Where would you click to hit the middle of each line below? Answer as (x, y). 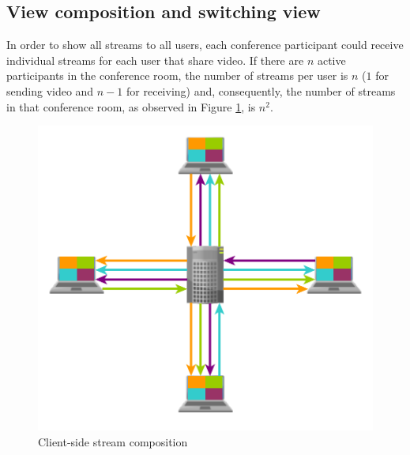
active (331, 60)
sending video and (50, 90)
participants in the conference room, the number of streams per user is (177, 75)
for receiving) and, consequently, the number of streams (261, 90)
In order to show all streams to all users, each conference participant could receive (205, 45)
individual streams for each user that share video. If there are (155, 60)
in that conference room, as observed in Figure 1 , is (131, 106)
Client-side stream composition (113, 441)
